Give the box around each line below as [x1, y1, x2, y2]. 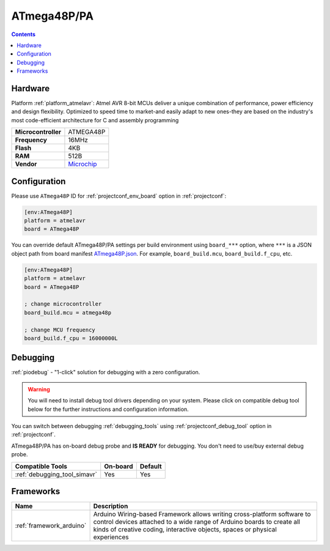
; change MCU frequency [24, 326, 96, 333]
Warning [28, 385, 50, 393]
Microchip [68, 160, 97, 168]
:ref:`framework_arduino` [15, 522, 87, 530]
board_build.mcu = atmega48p [24, 309, 112, 316]
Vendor [15, 160, 37, 168]
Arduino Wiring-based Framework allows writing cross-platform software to [93, 510, 311, 519]
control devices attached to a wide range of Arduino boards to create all [93, 517, 301, 526]
